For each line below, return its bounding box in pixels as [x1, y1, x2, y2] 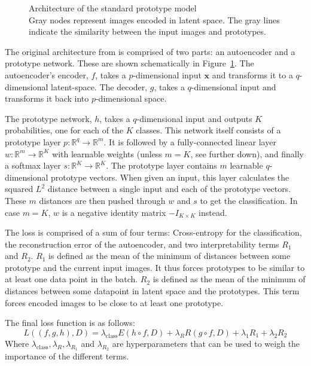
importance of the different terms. [5, 350, 129, 362]
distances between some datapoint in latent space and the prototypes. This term [5, 285, 300, 297]
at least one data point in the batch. [5, 273, 138, 285]
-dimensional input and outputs [136, 112, 252, 124]
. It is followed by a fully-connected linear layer [103, 135, 276, 148]
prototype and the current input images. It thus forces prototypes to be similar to [5, 261, 305, 273]
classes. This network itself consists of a [136, 124, 281, 136]
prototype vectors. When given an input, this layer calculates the [51, 170, 289, 183]
